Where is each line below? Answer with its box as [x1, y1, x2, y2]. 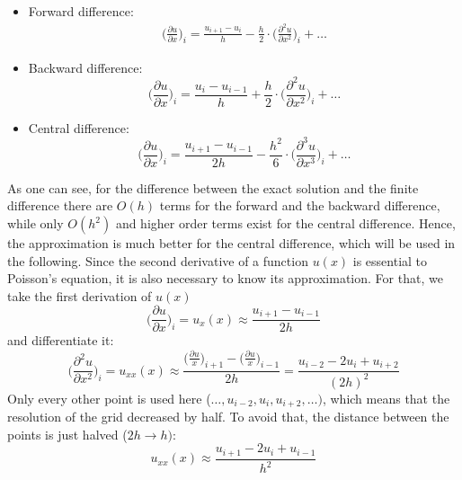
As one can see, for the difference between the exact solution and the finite [7, 178, 419, 197]
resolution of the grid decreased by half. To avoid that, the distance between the [7, 407, 449, 426]
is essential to [352, 251, 428, 270]
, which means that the [322, 388, 450, 407]
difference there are [7, 196, 113, 215]
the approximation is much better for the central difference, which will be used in [7, 234, 456, 252]
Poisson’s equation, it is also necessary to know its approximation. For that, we [7, 269, 443, 288]
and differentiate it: [7, 331, 114, 350]
